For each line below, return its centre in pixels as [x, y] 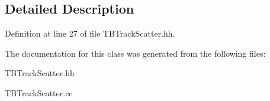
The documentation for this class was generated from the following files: [135, 53]
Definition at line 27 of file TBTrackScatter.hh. [90, 33]
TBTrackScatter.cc [39, 92]
